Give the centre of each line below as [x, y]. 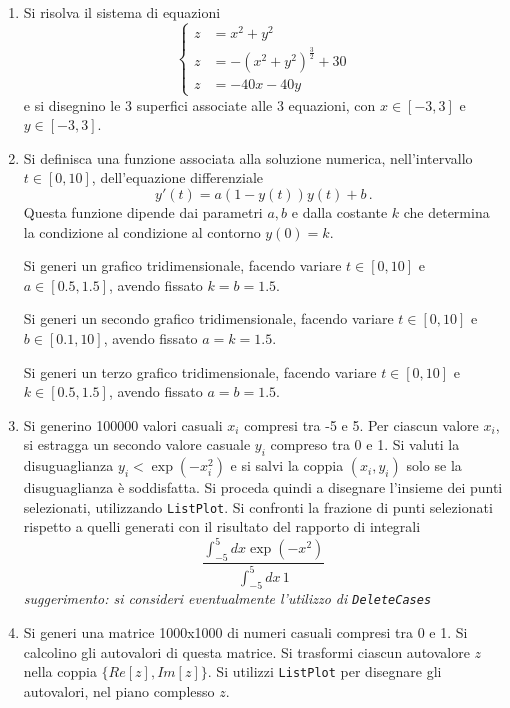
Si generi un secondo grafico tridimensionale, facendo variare [208, 318]
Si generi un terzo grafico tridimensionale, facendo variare [200, 371]
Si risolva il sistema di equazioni [122, 12]
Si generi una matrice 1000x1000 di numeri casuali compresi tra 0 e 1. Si [245, 632]
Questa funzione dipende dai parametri [143, 212]
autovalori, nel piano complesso [119, 690]
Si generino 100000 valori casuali [123, 424]
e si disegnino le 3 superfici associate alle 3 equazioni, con [199, 104]
